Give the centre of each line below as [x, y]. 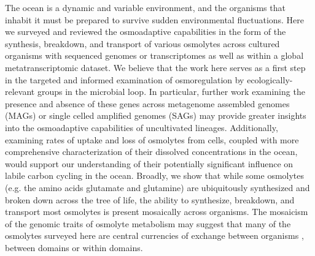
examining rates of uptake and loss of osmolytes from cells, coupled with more [152, 139]
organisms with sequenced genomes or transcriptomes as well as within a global [154, 55]
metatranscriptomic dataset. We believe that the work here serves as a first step [155, 67]
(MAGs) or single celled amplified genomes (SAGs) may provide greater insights [156, 115]
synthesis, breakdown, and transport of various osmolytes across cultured [142, 43]
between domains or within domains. [74, 247]
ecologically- [270, 79]
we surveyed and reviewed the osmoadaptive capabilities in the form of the [146, 32]
